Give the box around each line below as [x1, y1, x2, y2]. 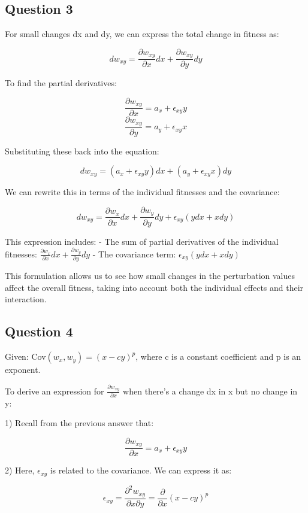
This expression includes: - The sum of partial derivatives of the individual [5, 235, 279, 247]
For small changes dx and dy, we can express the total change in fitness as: [5, 28, 279, 40]
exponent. [5, 363, 41, 376]
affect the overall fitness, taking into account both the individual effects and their [5, 281, 304, 293]
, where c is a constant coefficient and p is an [135, 350, 301, 363]
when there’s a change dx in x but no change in [123, 384, 298, 397]
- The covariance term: [92, 247, 176, 260]
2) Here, [5, 464, 35, 476]
